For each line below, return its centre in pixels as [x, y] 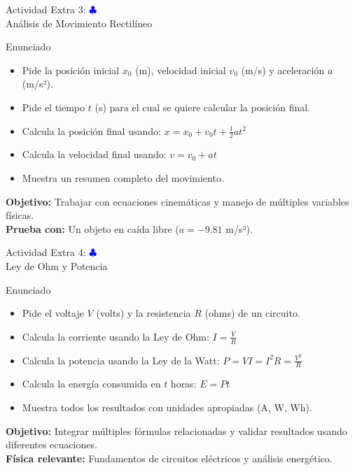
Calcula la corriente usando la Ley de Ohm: [116, 336]
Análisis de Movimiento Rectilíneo [79, 23]
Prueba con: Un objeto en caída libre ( [92, 228]
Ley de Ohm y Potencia [57, 265]
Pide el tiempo [54, 107]
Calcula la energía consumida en [91, 384]
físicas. [20, 215]
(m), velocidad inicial [181, 70]
